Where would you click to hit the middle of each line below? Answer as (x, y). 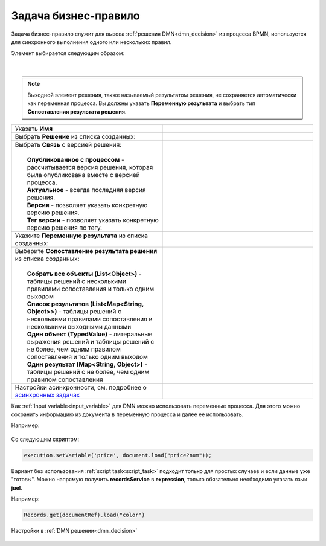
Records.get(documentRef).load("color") (84, 515)
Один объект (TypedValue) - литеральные (90, 334)
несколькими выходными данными (79, 326)
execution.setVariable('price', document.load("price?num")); (118, 455)
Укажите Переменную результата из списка (81, 236)
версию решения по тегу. (65, 228)
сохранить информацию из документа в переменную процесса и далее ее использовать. (127, 414)
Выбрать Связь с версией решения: (68, 144)
